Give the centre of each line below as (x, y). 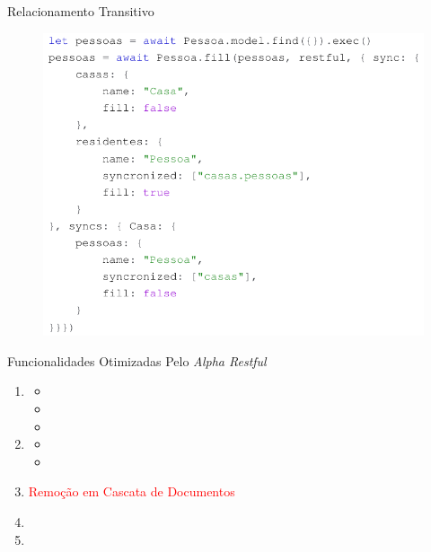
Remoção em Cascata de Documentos (132, 491)
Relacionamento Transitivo (81, 11)
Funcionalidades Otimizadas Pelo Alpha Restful (137, 360)
